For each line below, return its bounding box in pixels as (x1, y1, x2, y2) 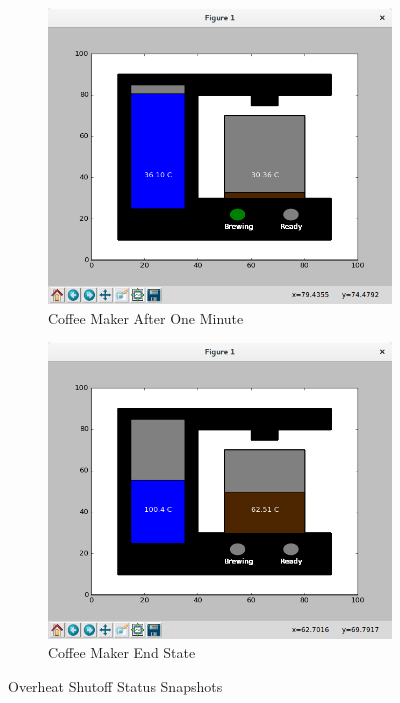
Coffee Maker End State (48, 642, 196, 663)
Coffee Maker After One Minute (48, 307, 244, 328)
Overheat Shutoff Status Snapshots (8, 675, 223, 696)
